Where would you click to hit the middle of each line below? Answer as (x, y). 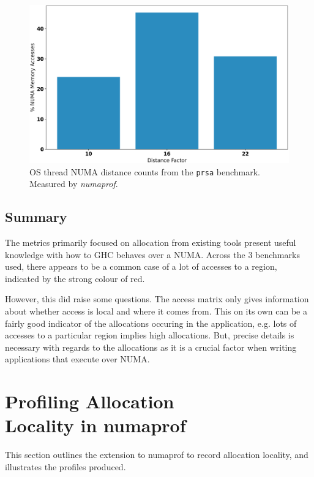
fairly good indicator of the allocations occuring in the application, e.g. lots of (151, 323)
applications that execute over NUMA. (77, 359)
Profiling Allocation (90, 401)
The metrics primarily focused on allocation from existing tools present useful (151, 242)
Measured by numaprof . (74, 184)
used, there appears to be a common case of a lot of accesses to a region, (141, 266)
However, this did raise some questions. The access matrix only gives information (157, 299)
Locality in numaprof (95, 425)
